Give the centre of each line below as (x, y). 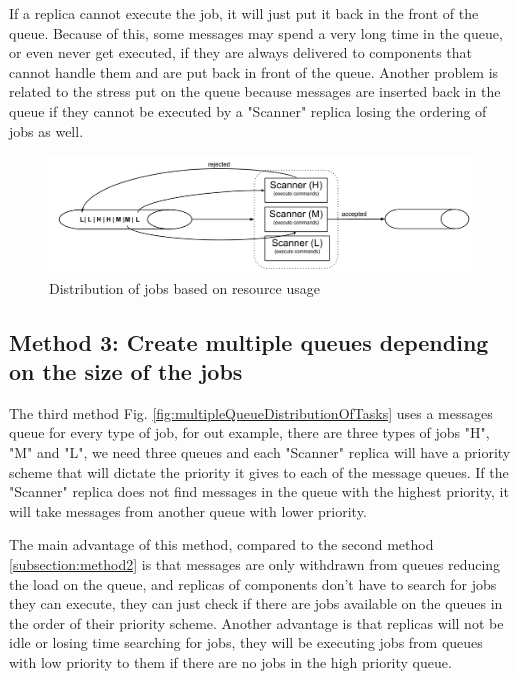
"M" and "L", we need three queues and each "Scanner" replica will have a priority (260, 451)
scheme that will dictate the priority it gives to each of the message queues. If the (259, 471)
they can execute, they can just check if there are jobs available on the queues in (256, 603)
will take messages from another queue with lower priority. (188, 510)
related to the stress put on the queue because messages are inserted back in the (255, 91)
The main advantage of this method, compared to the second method (221, 544)
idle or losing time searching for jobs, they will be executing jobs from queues (246, 642)
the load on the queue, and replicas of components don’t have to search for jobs (253, 583)
